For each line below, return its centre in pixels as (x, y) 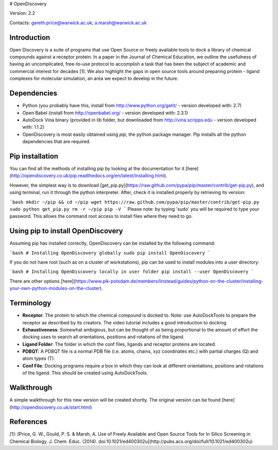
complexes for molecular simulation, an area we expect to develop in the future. (94, 79)
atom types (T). (39, 358)
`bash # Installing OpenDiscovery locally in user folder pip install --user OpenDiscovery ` (132, 272)
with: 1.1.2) (33, 127)
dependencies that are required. (57, 142)
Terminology (30, 303)
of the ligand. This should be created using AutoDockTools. (85, 373)
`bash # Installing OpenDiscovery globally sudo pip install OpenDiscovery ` (110, 253)
